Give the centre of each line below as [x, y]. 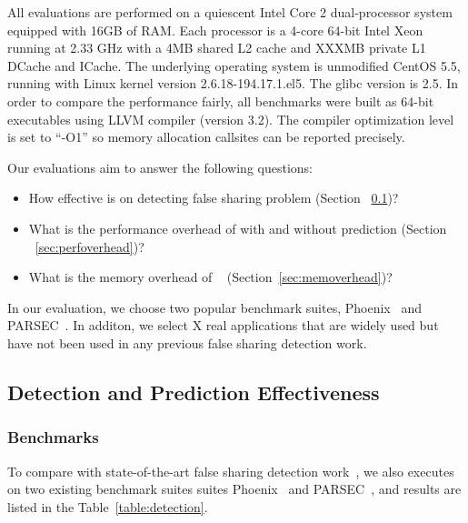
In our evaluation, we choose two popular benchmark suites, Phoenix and [214, 307]
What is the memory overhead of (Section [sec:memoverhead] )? [210, 277]
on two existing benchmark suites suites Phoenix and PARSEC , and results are [234, 489]
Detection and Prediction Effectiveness [194, 392]
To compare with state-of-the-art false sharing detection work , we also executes [231, 471]
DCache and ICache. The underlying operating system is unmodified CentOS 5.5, [234, 65]
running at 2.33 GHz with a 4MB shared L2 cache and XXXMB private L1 [217, 48]
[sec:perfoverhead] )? [90, 246]
